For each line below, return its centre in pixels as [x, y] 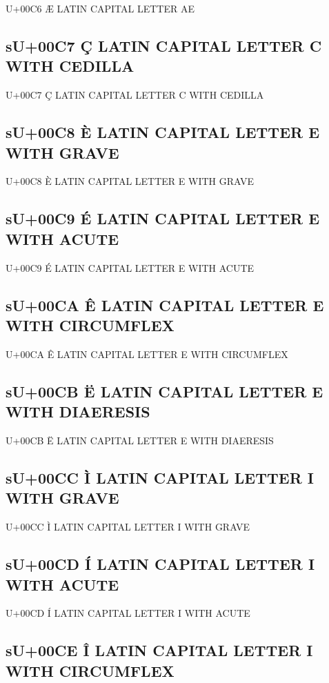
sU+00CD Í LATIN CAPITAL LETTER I [160, 564]
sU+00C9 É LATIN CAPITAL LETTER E [163, 218]
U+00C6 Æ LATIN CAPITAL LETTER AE [100, 8]
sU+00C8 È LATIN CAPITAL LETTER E [163, 132]
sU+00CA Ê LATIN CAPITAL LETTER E [165, 305]
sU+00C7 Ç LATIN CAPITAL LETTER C [164, 45]
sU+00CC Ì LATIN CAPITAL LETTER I [160, 477]
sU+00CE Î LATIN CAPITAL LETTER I [159, 650]
